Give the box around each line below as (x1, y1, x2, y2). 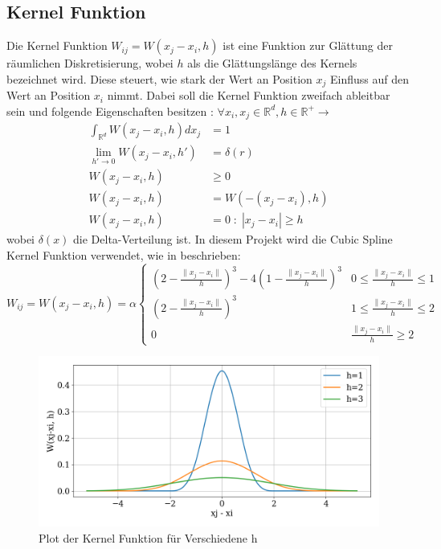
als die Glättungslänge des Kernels (187, 55, 357, 72)
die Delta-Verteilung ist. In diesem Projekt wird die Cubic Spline (73, 231, 393, 248)
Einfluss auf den (329, 70, 409, 87)
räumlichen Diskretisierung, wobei (6, 55, 174, 72)
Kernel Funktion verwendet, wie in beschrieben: (6, 247, 241, 264)
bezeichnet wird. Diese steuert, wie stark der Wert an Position (6, 70, 312, 87)
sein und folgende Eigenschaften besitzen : (6, 102, 214, 119)
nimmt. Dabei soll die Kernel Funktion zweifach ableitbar (107, 87, 390, 104)
